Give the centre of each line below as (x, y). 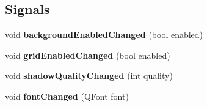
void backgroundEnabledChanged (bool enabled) (104, 35)
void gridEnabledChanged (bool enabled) (88, 55)
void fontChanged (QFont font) (67, 96)
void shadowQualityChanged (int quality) (89, 76)
